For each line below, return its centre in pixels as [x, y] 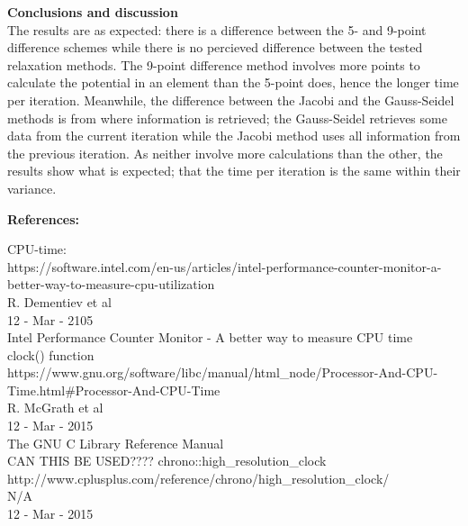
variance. [32, 188]
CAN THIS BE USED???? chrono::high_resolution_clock [167, 461]
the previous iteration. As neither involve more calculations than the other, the [225, 153]
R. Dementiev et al [59, 301]
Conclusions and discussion [93, 12]
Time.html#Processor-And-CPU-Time [114, 390]
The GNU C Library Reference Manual [116, 443]
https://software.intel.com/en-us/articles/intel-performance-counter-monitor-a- [225, 266]
